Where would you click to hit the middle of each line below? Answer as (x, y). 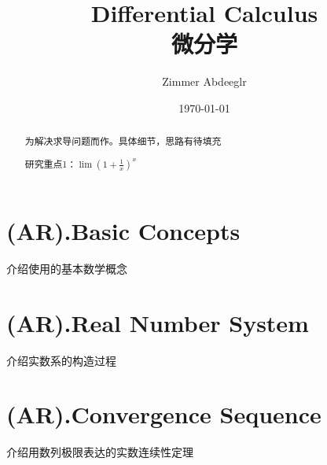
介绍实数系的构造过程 (61, 360)
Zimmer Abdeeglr (204, 81)
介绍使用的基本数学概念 (67, 268)
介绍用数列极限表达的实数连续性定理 (100, 452)
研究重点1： (51, 163)
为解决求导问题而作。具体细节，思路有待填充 (123, 141)
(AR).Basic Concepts (123, 230)
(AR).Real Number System (158, 322)
